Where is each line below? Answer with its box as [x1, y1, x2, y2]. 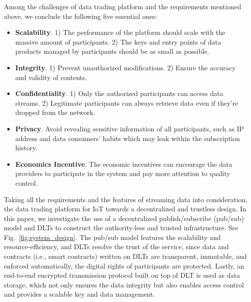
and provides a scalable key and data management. [4, 289, 155, 299]
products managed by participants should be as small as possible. [15, 46, 209, 56]
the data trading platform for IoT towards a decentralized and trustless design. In [4, 204, 247, 214]
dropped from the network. [15, 107, 95, 117]
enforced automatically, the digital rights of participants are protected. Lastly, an [4, 260, 244, 270]
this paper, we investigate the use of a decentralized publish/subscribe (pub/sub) [4, 213, 244, 223]
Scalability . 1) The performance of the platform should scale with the [15, 27, 225, 37]
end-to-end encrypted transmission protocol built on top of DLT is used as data [4, 270, 240, 280]
